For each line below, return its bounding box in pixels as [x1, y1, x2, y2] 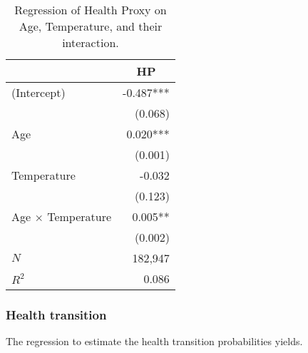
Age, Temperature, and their [19, 18, 163, 34]
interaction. [62, 34, 119, 51]
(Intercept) [11, 84, 66, 101]
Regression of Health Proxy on [14, 1, 167, 18]
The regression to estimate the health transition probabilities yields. [6, 334, 303, 349]
